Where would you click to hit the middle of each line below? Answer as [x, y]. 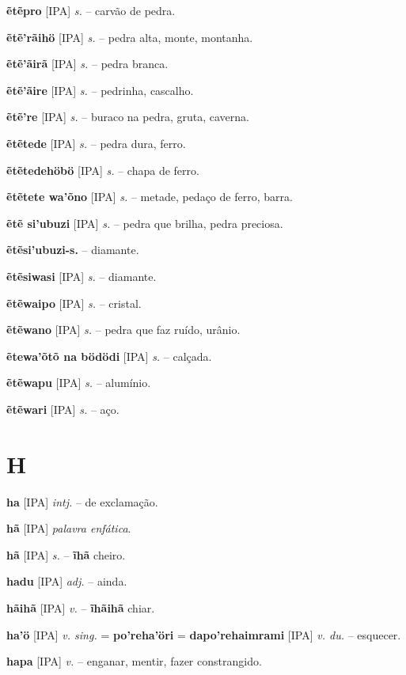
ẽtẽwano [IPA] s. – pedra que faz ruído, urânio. [123, 330]
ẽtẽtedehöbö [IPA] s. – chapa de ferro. [103, 170]
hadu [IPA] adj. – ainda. [67, 581]
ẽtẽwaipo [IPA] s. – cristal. [74, 303]
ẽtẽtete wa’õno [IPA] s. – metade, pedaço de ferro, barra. [150, 197]
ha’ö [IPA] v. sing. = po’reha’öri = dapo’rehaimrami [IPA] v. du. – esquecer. [204, 634]
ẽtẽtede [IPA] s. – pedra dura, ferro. [96, 143]
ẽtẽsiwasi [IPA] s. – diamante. [82, 276]
